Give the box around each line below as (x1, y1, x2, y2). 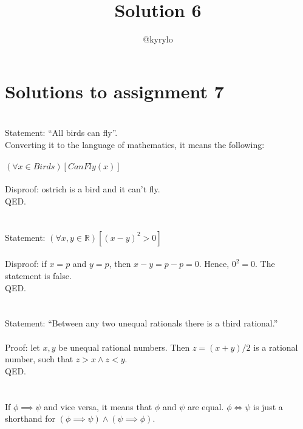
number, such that (5, 353, 73, 365)
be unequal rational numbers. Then (58, 340, 190, 353)
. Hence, (199, 257, 230, 270)
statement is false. (5, 269, 72, 282)
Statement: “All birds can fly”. (5, 126, 118, 139)
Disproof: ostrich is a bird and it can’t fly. (5, 183, 160, 195)
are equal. (187, 400, 224, 413)
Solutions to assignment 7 (5, 78, 224, 103)
